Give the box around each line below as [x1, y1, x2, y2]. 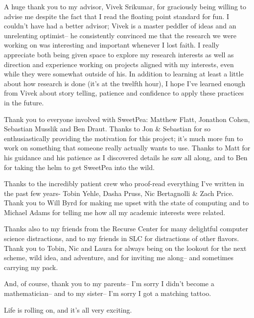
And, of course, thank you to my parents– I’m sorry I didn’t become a [4, 278, 214, 289]
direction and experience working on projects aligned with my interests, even [4, 59, 234, 69]
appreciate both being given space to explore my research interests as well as [4, 49, 234, 59]
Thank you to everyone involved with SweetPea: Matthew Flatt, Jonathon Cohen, [4, 114, 250, 124]
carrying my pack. [4, 262, 58, 272]
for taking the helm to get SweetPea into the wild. [4, 162, 155, 172]
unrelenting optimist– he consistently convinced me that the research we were [4, 30, 236, 40]
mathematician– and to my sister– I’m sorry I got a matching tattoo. [4, 288, 211, 298]
